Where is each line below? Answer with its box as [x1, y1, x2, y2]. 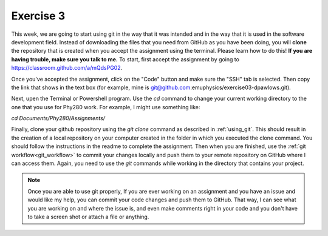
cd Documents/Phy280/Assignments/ [11, 115, 106, 122]
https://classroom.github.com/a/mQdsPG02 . [11, 64, 123, 72]
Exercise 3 [11, 9, 66, 22]
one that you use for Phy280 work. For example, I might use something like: [11, 103, 200, 110]
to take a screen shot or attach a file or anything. [27, 213, 149, 220]
